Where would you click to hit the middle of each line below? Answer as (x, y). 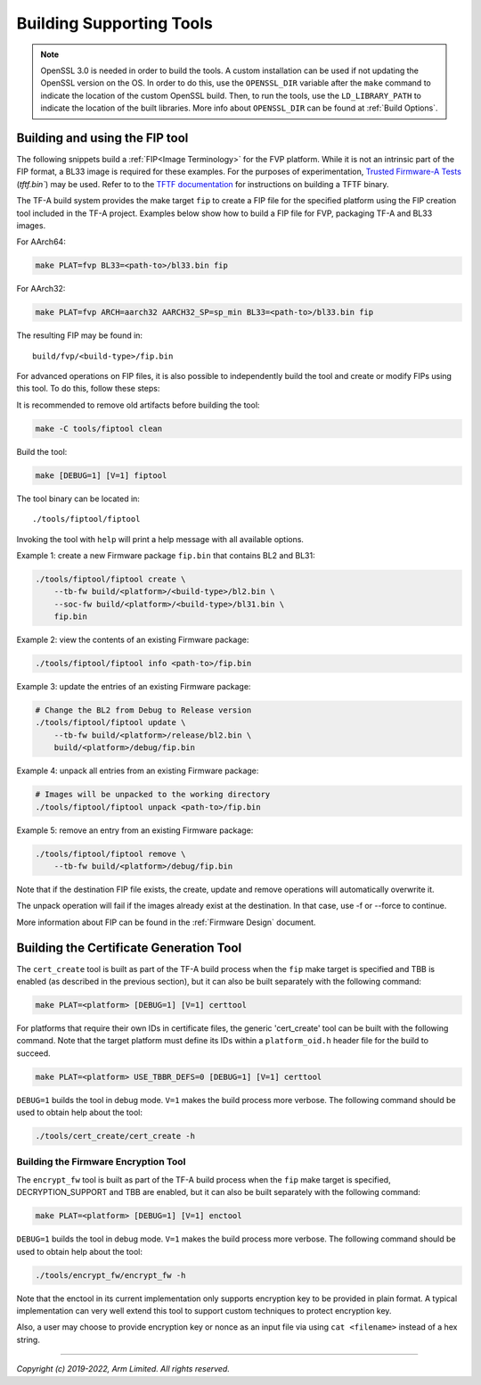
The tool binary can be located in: (78, 499)
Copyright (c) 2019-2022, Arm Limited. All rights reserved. (123, 1369)
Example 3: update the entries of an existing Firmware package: (134, 687)
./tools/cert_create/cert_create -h (115, 1136)
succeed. (33, 1053)
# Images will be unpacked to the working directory (153, 795)
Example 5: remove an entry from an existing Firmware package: (135, 830)
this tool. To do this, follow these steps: (88, 389)
